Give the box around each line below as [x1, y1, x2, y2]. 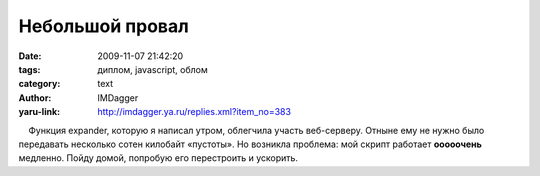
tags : [18, 63, 41, 75]
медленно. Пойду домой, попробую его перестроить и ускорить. [18, 152, 299, 164]
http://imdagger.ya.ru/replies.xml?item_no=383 [97, 106, 292, 118]
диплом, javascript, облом [97, 63, 209, 75]
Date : [18, 50, 42, 62]
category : [18, 78, 61, 90]
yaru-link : [18, 106, 60, 118]
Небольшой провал [18, 15, 189, 37]
